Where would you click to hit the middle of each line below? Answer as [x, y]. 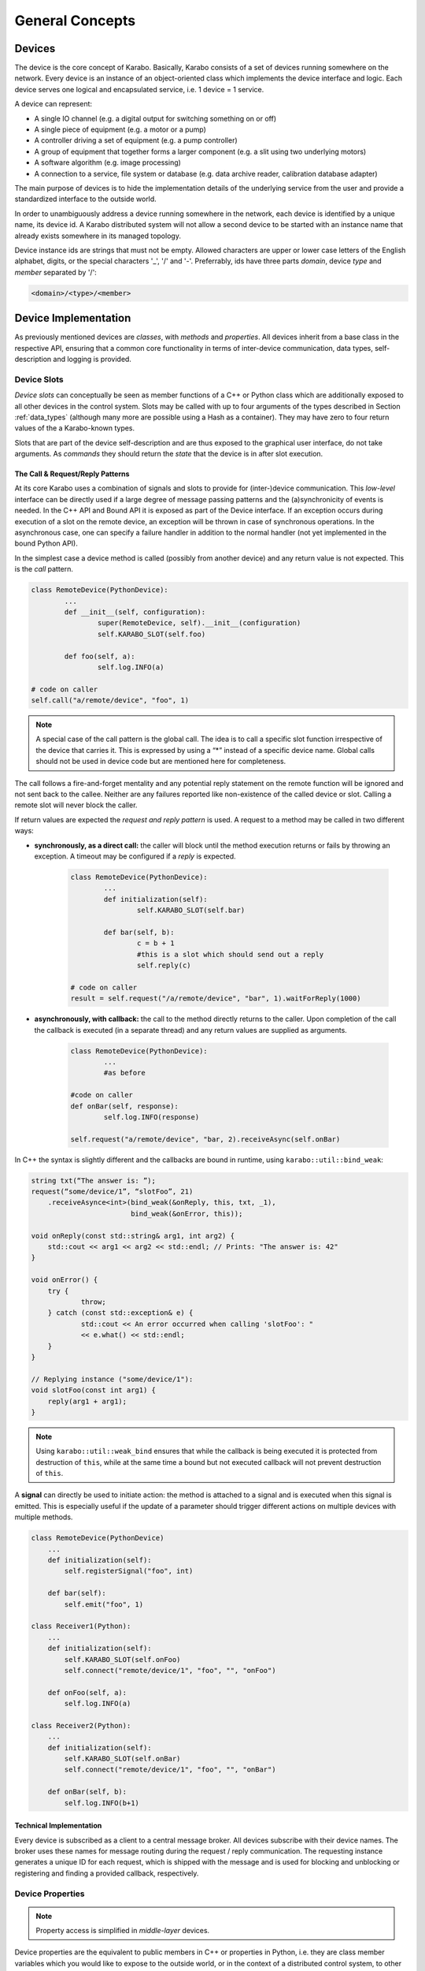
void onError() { [65, 1280]
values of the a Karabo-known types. [75, 428]
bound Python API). [46, 543]
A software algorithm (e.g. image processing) [107, 162]
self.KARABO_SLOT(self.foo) [152, 634]
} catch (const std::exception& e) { [120, 1313]
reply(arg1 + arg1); [87, 1401]
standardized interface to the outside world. [85, 199]
